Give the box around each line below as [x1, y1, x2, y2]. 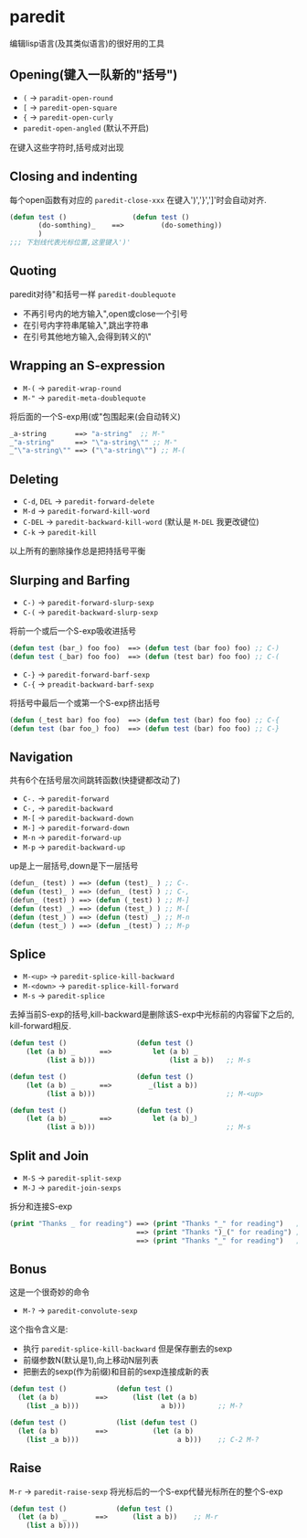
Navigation [9, 749, 73, 764]
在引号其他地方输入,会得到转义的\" [22, 331, 153, 342]
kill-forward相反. [9, 1020, 71, 1031]
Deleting [9, 471, 59, 486]
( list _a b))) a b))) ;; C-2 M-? [26, 1435, 259, 1444]
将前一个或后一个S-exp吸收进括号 [9, 625, 137, 636]
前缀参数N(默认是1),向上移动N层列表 [22, 1355, 159, 1366]
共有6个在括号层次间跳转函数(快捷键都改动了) [9, 774, 181, 785]
